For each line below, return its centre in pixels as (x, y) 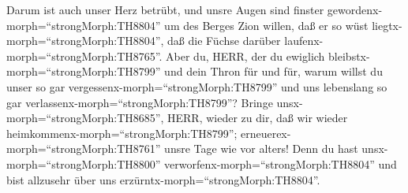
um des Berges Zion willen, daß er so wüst (266, 25)
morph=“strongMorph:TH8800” (84, 163)
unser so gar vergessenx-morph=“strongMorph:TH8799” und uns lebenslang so (197, 86)
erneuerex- (266, 133)
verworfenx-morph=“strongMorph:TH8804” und (281, 163)
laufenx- (304, 41)
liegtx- (387, 25)
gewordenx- (355, 9)
